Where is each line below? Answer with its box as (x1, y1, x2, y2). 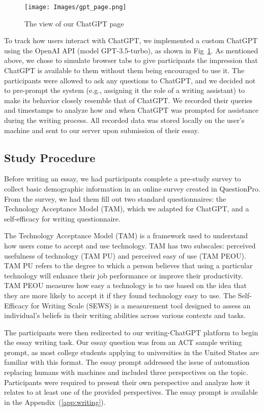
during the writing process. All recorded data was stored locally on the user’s (4, 115, 245, 125)
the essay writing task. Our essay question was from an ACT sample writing (4, 337, 242, 347)
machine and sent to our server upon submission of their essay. (4, 124, 199, 135)
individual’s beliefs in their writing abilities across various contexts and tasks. (4, 310, 246, 321)
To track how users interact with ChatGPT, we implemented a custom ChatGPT (4, 35, 258, 46)
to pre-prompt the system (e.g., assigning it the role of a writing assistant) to (4, 85, 245, 96)
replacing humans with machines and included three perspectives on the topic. (4, 367, 248, 377)
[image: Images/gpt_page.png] (24, 4, 127, 11)
